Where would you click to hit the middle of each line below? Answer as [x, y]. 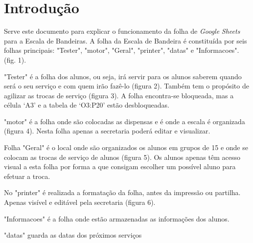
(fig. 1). [15, 59]
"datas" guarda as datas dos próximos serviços [73, 235]
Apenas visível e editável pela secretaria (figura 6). [80, 202]
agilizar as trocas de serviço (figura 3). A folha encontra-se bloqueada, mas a [119, 95]
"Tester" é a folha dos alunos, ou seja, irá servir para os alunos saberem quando [123, 76]
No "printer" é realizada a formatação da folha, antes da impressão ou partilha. [122, 192]
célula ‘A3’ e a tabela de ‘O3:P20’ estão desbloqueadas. [87, 105]
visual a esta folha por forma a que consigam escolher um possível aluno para [120, 166]
